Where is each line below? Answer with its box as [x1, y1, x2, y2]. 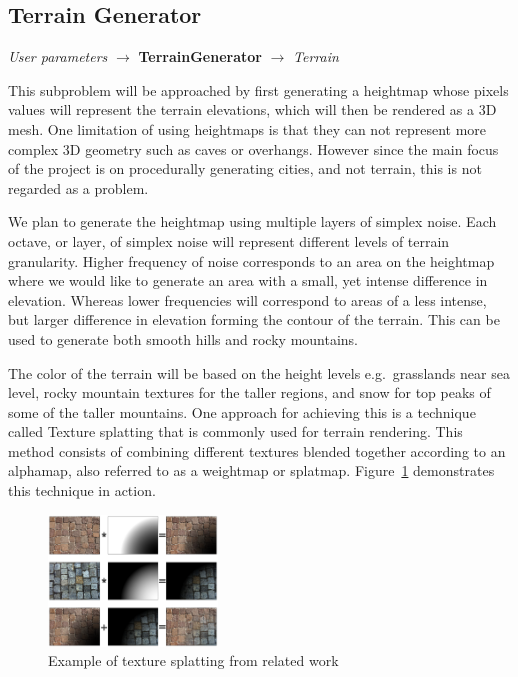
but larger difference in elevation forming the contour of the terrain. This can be [8, 309, 500, 330]
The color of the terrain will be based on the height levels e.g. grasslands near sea [8, 362, 510, 383]
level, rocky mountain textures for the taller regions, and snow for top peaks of [8, 382, 491, 403]
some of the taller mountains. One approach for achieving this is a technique [8, 401, 476, 422]
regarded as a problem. [8, 177, 149, 198]
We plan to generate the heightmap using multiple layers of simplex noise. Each [8, 211, 497, 232]
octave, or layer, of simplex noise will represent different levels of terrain [8, 230, 450, 251]
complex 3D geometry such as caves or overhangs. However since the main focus [8, 138, 499, 159]
